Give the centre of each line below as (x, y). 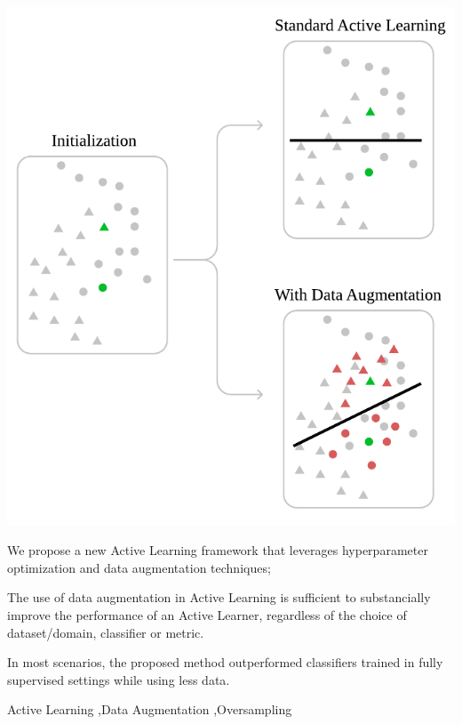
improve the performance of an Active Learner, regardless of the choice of (207, 615)
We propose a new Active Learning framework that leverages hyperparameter (218, 550)
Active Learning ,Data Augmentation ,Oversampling (150, 709)
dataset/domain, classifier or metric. (106, 632)
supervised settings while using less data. (119, 679)
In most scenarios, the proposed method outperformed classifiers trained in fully (225, 662)
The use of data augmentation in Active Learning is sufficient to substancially (219, 597)
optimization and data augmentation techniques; (139, 567)
